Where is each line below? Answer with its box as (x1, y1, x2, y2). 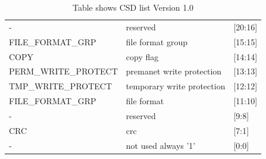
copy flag (126, 50, 159, 63)
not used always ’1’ (126, 139, 196, 151)
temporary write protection (126, 80, 226, 92)
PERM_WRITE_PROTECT (9, 65, 118, 77)
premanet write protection (126, 65, 222, 77)
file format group (126, 35, 187, 48)
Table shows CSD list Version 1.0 (72, 1, 194, 13)
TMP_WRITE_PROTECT (9, 80, 112, 92)
